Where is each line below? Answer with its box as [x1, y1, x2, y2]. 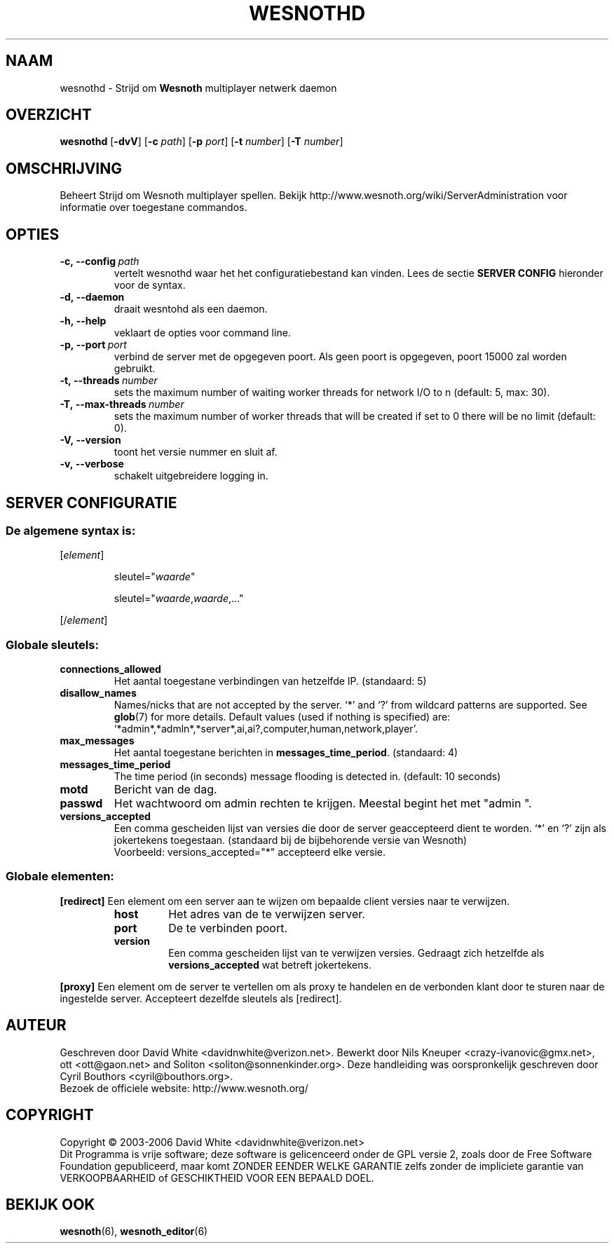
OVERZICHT [6, 106, 92, 124]
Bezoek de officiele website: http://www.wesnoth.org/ [60, 1081, 308, 1094]
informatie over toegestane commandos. [60, 201, 247, 214]
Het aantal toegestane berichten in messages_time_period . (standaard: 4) [114, 746, 458, 759]
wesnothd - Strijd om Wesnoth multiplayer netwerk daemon [60, 81, 337, 94]
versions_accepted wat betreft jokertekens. [168, 958, 371, 971]
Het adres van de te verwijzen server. [168, 906, 365, 921]
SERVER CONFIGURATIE [6, 493, 177, 512]
